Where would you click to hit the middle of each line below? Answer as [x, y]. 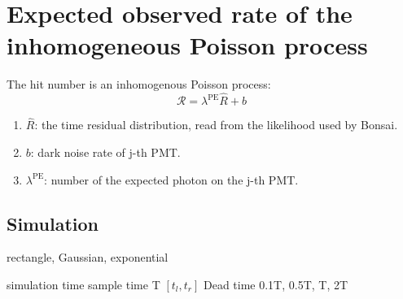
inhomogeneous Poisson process [187, 45]
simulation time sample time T [83, 284]
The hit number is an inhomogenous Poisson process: [139, 84]
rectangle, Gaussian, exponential [88, 257]
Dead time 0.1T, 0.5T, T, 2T [276, 284]
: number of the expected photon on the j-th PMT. [171, 179]
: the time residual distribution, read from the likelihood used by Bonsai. [216, 125]
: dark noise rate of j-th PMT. [105, 152]
